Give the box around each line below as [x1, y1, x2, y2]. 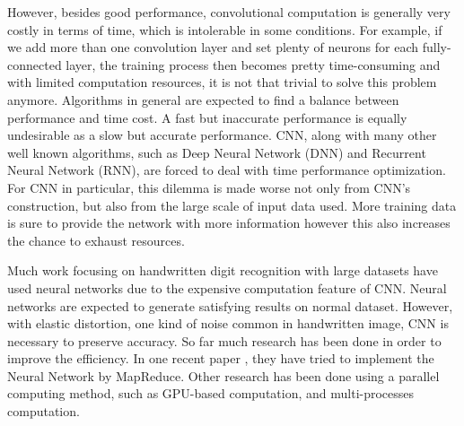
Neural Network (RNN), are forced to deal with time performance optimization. [7, 161, 446, 179]
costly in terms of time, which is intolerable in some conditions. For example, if [7, 20, 442, 39]
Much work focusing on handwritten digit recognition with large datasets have [7, 261, 438, 280]
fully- [422, 38, 451, 57]
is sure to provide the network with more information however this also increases [7, 213, 451, 232]
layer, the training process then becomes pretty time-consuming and [66, 55, 441, 74]
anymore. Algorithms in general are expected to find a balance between [7, 90, 399, 109]
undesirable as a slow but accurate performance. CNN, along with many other [7, 126, 437, 144]
